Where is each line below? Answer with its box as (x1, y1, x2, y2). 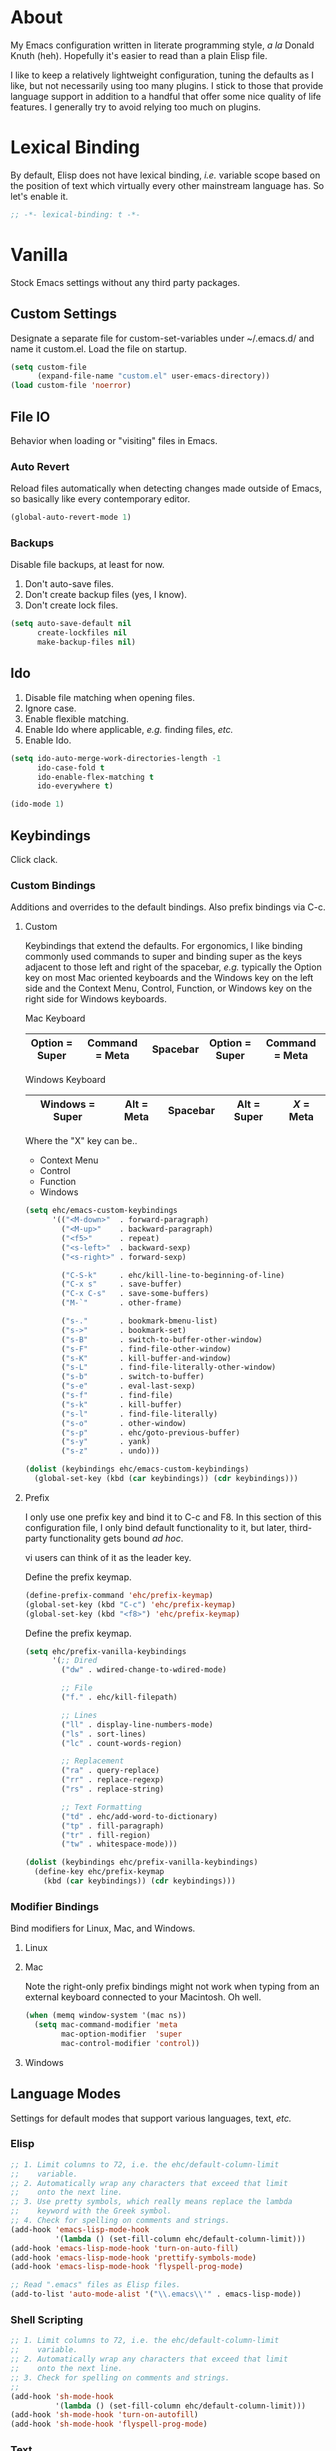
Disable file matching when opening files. (24, 691, 195, 703)
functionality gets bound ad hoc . (49, 1532, 184, 1544)
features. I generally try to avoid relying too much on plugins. (10, 101, 262, 113)
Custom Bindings (10, 878, 96, 892)
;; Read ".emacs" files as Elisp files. (10, 2280, 182, 2290)
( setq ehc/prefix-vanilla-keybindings (24, 1646, 187, 1656)
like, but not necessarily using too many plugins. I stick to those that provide (10, 79, 324, 91)
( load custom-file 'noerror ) (10, 381, 132, 391)
